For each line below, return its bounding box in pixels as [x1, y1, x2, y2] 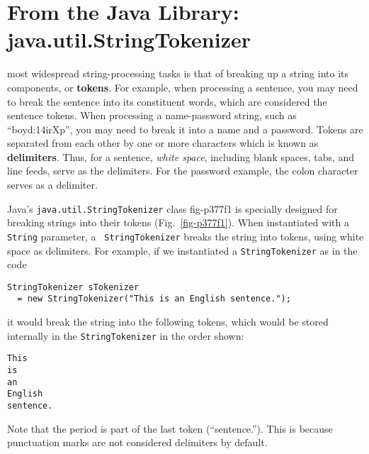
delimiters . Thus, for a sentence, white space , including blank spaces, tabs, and [7, 149, 355, 164]
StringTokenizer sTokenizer [7, 282, 140, 292]
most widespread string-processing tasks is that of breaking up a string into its [7, 66, 349, 81]
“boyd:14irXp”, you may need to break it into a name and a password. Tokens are [7, 121, 363, 136]
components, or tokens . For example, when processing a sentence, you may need [7, 79, 358, 94]
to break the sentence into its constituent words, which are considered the [7, 94, 327, 109]
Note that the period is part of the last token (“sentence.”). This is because [7, 421, 333, 436]
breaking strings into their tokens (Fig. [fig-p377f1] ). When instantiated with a [7, 215, 349, 230]
